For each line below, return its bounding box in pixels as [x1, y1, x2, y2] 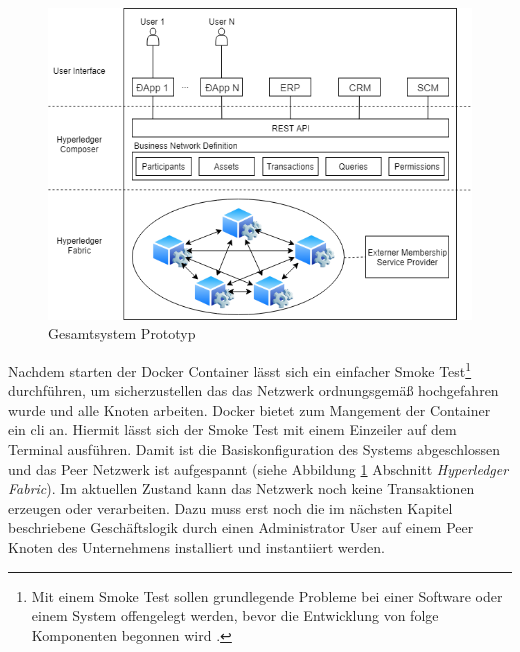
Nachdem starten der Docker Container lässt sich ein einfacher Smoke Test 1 [8, 357, 472, 381]
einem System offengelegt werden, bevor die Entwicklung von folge [31, 605, 439, 626]
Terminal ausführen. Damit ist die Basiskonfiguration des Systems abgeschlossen [8, 438, 501, 459]
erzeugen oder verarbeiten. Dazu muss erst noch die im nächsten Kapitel [8, 497, 453, 518]
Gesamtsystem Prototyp [48, 323, 196, 344]
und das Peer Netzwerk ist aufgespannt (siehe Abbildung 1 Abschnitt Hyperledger [8, 458, 509, 479]
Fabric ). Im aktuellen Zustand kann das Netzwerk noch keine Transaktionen [8, 478, 475, 499]
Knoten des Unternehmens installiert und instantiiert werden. [8, 536, 385, 557]
